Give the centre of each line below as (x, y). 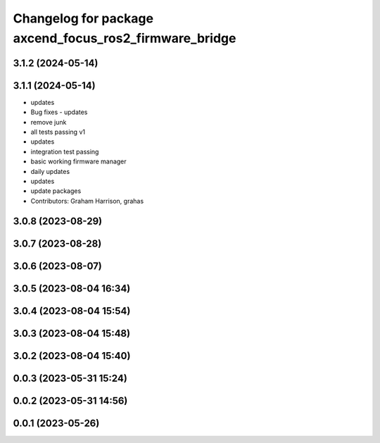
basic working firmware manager (78, 161)
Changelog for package (83, 18)
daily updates (50, 171)
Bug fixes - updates (59, 112)
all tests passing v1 (58, 132)
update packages (56, 191)
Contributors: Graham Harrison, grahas (87, 201)
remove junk (49, 122)
